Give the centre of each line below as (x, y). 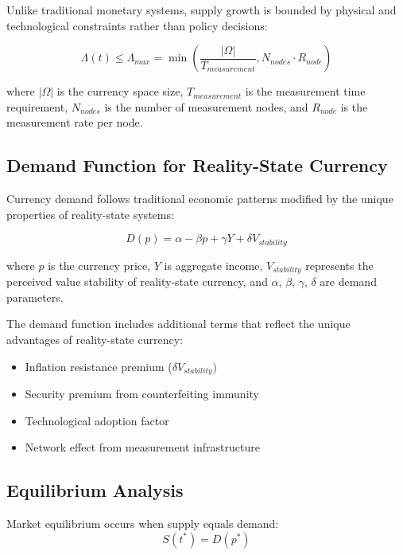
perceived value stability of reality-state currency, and (137, 281)
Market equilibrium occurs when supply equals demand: (143, 524)
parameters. (35, 297)
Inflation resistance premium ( (99, 366)
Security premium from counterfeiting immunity (142, 394)
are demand (348, 281)
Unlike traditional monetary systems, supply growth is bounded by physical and (201, 10)
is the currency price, (99, 265)
